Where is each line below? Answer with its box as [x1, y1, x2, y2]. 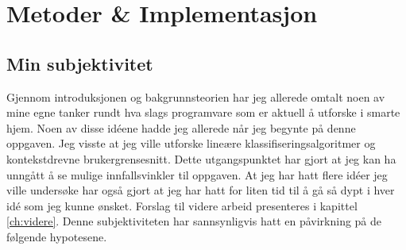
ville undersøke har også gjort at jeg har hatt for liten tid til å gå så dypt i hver [6, 182, 395, 198]
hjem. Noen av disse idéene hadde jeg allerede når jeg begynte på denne [6, 119, 356, 136]
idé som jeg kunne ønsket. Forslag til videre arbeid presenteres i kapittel [6, 197, 358, 213]
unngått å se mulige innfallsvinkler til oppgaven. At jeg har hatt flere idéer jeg [6, 166, 388, 183]
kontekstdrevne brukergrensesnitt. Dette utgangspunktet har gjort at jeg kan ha [6, 150, 396, 167]
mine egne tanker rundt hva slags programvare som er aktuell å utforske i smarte [6, 104, 400, 121]
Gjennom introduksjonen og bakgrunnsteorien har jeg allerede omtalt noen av [6, 88, 385, 105]
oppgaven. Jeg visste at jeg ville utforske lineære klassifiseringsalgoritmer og [6, 135, 376, 152]
